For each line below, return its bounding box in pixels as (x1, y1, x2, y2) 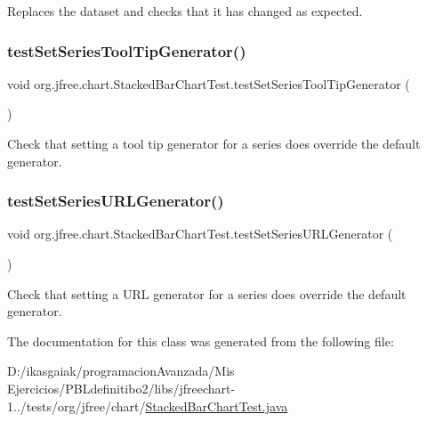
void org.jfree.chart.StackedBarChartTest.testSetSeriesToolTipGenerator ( (7, 74, 410, 93)
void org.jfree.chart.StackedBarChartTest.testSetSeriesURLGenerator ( (7, 224, 393, 243)
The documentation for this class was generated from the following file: (7, 331, 394, 350)
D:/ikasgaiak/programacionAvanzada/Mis (7, 361, 235, 380)
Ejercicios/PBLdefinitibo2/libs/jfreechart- (7, 378, 236, 397)
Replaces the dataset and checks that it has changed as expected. (7, 2, 363, 20)
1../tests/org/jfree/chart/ (7, 396, 146, 415)
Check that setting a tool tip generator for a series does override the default (7, 134, 421, 152)
